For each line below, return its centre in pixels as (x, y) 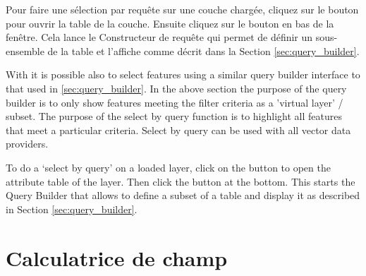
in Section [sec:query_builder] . (72, 209)
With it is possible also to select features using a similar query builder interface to (183, 74)
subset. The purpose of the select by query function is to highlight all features (174, 116)
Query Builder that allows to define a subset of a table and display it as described (183, 195)
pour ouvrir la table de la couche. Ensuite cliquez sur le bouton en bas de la (170, 23)
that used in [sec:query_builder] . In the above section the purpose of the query (176, 88)
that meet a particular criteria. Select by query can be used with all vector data (178, 130)
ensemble (25, 50)
